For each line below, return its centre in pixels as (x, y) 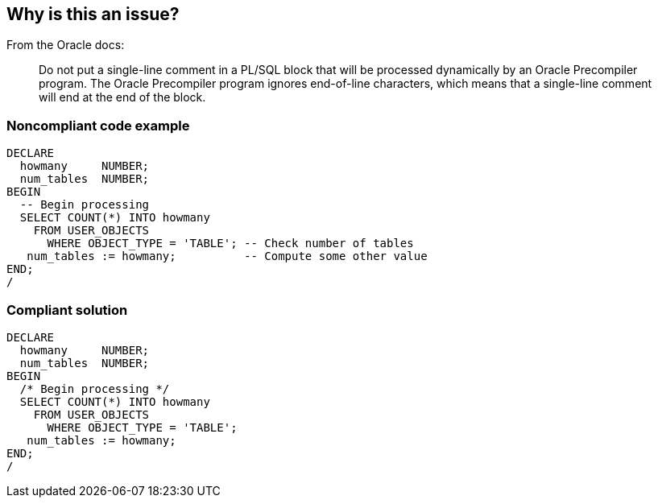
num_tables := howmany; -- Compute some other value (227, 256)
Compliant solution (67, 310)
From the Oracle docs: (66, 45)
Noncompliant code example (98, 125)
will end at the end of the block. (122, 97)
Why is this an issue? (93, 14)
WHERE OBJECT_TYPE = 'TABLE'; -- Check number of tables (230, 244)
